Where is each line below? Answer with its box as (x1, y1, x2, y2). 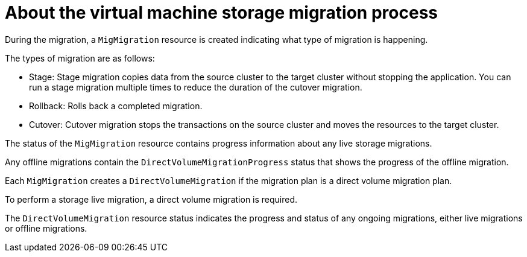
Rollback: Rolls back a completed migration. (29, 100, 203, 111)
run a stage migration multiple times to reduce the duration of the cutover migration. (29, 81, 362, 92)
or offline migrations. (5, 223, 87, 233)
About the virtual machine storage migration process (5, 2, 438, 23)
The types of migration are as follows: (5, 52, 155, 63)
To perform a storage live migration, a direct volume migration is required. (5, 194, 298, 205)
